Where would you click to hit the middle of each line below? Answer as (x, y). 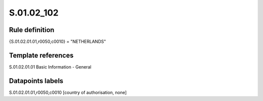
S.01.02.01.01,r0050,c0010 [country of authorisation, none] (68, 92)
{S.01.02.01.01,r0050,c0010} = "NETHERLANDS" (57, 42)
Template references (41, 55)
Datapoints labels (36, 81)
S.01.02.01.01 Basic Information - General (50, 67)
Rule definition (32, 30)
